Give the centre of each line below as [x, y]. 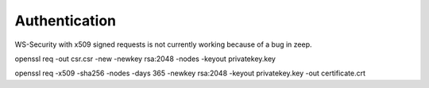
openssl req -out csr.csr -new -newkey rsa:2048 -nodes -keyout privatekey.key [145, 59]
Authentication [66, 21]
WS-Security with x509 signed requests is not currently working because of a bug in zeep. [164, 44]
